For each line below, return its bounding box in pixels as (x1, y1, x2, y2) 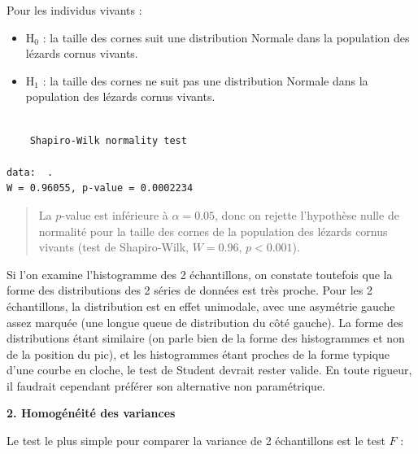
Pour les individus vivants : (7, 2, 142, 18)
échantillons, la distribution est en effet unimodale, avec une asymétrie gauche (7, 297, 395, 314)
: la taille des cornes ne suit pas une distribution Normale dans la (42, 72, 368, 89)
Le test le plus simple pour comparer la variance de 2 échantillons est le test (7, 432, 385, 449)
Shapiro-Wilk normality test (29, 134, 187, 146)
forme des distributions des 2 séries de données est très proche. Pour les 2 (7, 282, 372, 299)
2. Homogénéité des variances (7, 404, 176, 421)
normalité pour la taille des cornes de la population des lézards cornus (38, 222, 388, 239)
